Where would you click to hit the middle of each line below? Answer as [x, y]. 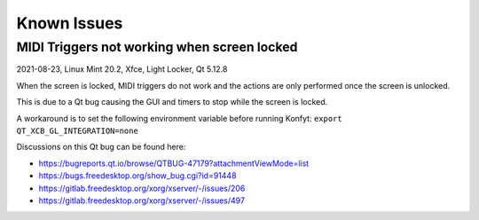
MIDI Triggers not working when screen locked [157, 47]
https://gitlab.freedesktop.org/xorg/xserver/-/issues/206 [142, 188]
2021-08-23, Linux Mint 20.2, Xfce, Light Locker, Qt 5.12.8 [122, 69]
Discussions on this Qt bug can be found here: [101, 147]
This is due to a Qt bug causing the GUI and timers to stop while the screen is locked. [172, 102]
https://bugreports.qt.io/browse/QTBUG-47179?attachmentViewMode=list [174, 163]
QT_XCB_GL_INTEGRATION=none [78, 130]
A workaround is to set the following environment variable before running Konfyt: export [179, 118]
